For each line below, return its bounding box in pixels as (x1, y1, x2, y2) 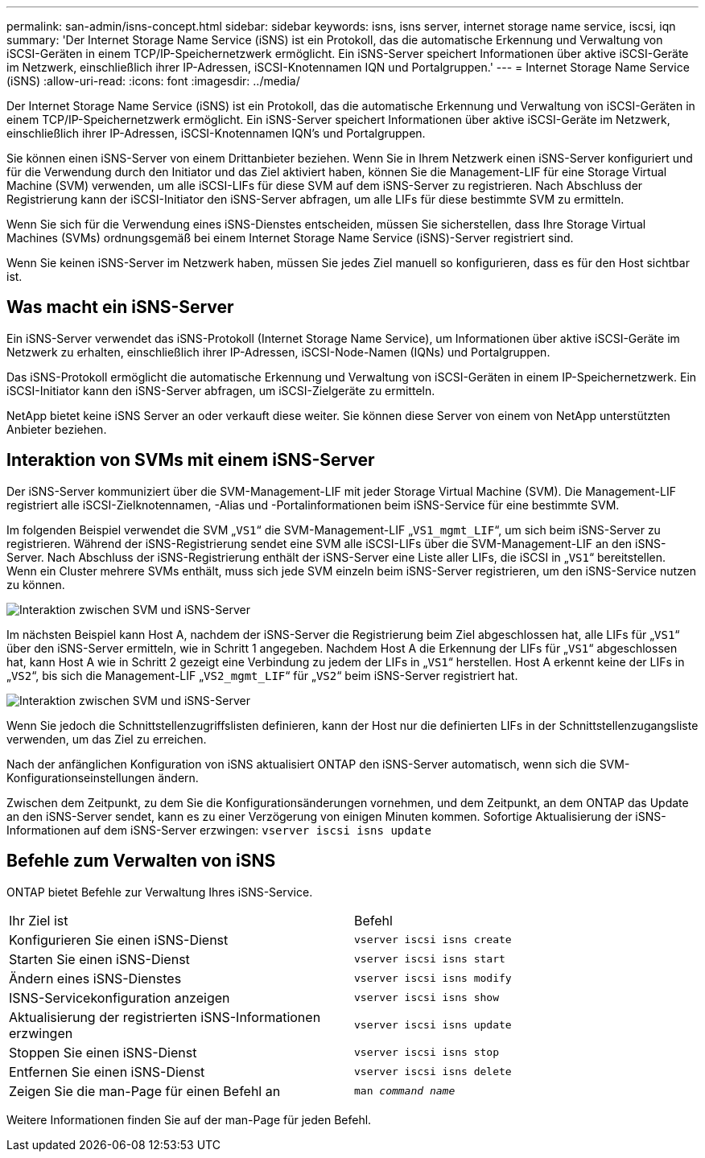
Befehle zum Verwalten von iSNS (6, 851, 276, 872)
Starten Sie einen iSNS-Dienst (9, 950, 190, 967)
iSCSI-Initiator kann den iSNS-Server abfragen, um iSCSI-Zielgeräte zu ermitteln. (6, 383, 435, 398)
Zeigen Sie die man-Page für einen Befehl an (9, 1082, 281, 1099)
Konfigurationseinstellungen (6, 770, 155, 785)
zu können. (6, 577, 65, 591)
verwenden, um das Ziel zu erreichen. (6, 731, 207, 746)
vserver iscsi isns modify (354, 972, 512, 985)
